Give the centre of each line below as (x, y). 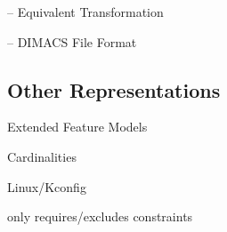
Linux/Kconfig (47, 186)
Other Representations (114, 89)
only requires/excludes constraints (100, 216)
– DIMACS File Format (72, 41)
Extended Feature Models (77, 127)
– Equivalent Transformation (85, 12)
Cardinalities (42, 156)
